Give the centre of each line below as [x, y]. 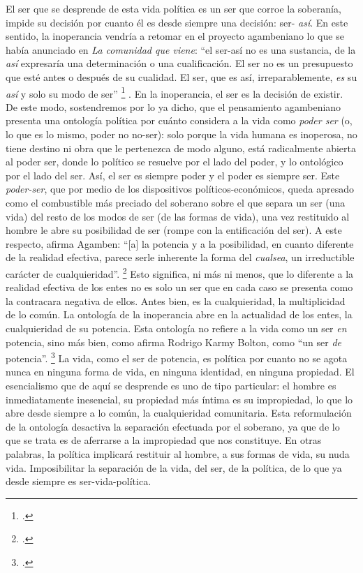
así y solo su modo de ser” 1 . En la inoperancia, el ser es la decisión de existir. [175, 92]
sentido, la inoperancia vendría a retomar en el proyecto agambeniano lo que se [175, 36]
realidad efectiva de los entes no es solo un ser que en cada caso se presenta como [179, 287]
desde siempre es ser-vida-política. [79, 481]
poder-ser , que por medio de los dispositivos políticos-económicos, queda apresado [180, 189]
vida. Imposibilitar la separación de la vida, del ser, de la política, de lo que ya [174, 467]
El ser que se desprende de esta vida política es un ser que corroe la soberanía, [173, 8]
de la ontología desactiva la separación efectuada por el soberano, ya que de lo [173, 426]
